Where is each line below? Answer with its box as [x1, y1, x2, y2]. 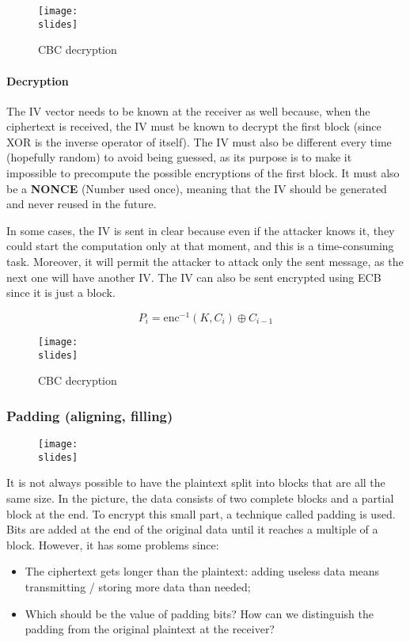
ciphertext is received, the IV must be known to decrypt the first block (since [6, 118, 382, 135]
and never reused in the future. [6, 196, 157, 212]
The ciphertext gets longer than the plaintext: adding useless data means [25, 563, 380, 579]
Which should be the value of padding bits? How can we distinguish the [25, 605, 374, 621]
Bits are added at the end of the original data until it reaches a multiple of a [6, 521, 378, 538]
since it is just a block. [6, 284, 116, 301]
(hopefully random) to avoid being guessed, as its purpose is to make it [6, 149, 352, 165]
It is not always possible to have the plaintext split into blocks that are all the [6, 474, 385, 491]
